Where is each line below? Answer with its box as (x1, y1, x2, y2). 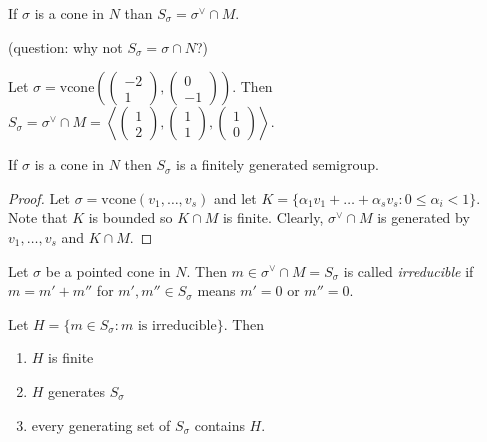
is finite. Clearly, (222, 207, 324, 228)
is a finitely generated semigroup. (176, 154, 379, 175)
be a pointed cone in (45, 260, 171, 281)
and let (213, 187, 257, 208)
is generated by (377, 207, 470, 228)
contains (194, 414, 245, 435)
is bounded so (88, 207, 173, 228)
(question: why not (8, 36, 123, 57)
